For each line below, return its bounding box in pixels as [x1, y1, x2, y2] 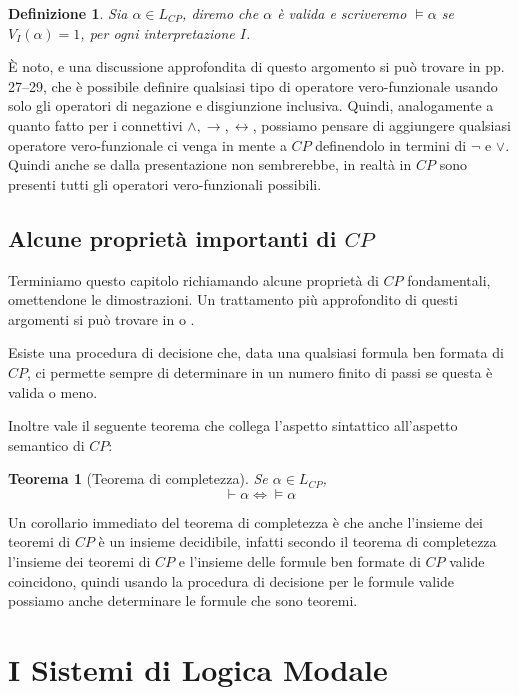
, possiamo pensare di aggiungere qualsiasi [252, 114, 511, 135]
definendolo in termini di [315, 134, 467, 155]
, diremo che [182, 3, 259, 23]
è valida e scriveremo [277, 3, 407, 23]
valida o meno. [8, 381, 98, 402]
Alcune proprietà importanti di [8, 222, 337, 253]
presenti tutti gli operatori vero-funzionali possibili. [8, 173, 322, 194]
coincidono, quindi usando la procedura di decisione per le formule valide [8, 570, 455, 591]
